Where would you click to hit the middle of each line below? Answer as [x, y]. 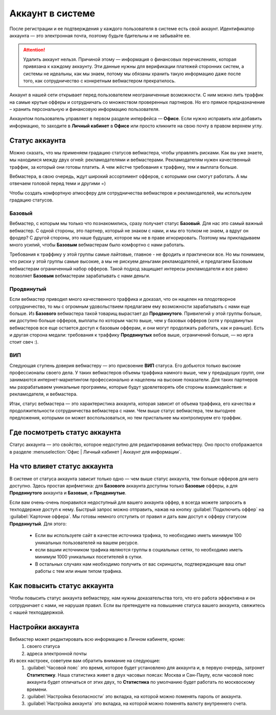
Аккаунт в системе [52, 13]
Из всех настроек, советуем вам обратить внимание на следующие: [85, 660]
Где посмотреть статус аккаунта [65, 432]
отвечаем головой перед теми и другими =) [58, 184]
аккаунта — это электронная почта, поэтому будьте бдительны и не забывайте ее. [100, 35]
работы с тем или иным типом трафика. [79, 571]
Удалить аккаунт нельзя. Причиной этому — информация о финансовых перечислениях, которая [130, 59]
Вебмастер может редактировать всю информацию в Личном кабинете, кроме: [97, 639]
